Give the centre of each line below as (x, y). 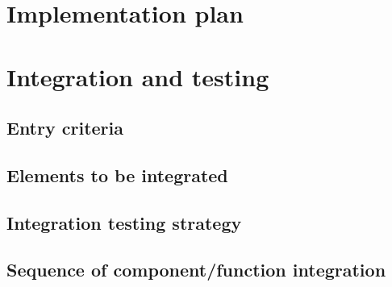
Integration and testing (138, 76)
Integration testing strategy (124, 222)
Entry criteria (65, 128)
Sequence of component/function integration (196, 270)
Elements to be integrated (117, 175)
